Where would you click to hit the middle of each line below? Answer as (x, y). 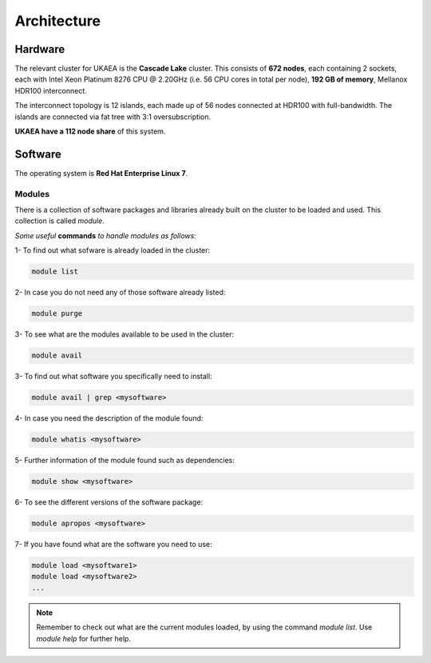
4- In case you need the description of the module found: (109, 418)
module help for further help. (84, 638)
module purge (57, 314)
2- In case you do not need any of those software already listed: (120, 293)
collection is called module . (60, 221)
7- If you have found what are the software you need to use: (113, 545)
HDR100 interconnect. (51, 90)
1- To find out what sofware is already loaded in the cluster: (113, 250)
